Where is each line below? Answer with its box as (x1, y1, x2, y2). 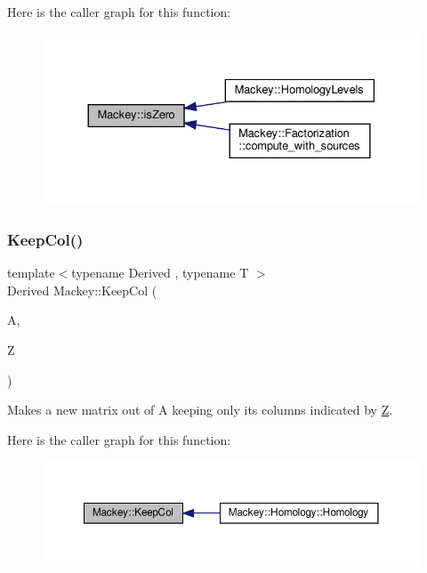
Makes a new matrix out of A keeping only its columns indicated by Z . (7, 400, 393, 419)
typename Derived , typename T (71, 263, 249, 282)
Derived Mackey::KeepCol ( (7, 280, 157, 299)
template (7, 263, 55, 282)
